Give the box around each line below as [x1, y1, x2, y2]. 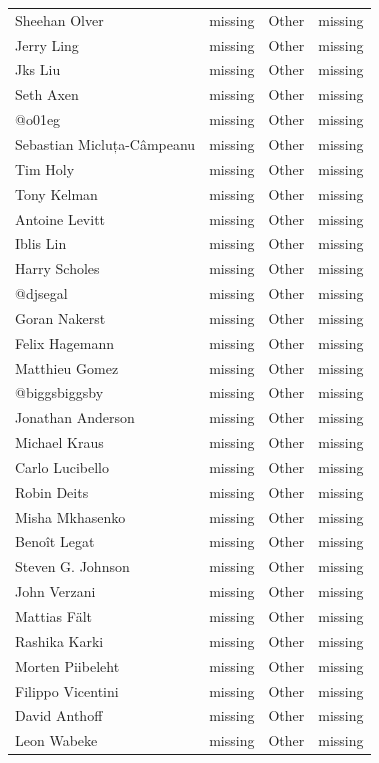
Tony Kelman [15, 183, 98, 204]
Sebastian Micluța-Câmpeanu [15, 133, 196, 154]
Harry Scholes [15, 258, 100, 279]
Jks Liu [15, 59, 61, 80]
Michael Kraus [15, 432, 104, 453]
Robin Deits [15, 481, 89, 502]
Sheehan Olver [15, 9, 104, 30]
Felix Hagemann [15, 332, 114, 353]
